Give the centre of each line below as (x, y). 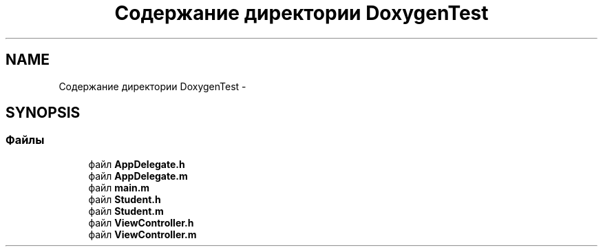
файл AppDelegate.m (138, 176)
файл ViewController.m (142, 234)
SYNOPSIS (43, 113)
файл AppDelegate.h (137, 164)
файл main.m (119, 187)
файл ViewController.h (141, 222)
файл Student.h (125, 199)
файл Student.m (126, 211)
